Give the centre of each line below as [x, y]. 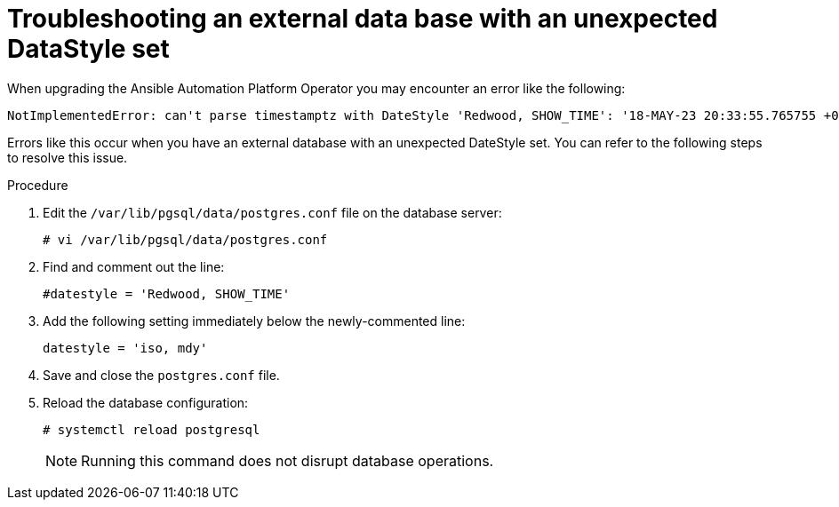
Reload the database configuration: [146, 402]
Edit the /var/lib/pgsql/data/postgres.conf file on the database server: [272, 212]
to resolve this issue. [68, 157]
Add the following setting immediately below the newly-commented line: [254, 321]
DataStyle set [88, 49]
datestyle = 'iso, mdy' [125, 348]
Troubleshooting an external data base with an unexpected [363, 19]
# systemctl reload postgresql [152, 429]
